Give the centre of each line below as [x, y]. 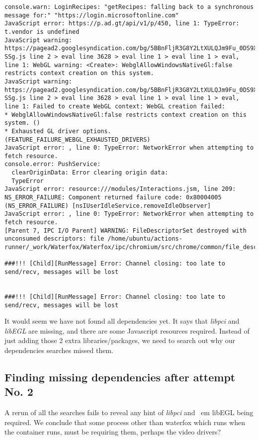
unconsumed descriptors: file [54, 239]
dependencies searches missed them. [59, 350]
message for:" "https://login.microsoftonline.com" [92, 15]
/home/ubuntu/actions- [145, 239]
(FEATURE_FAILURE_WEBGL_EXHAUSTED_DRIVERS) [78, 139]
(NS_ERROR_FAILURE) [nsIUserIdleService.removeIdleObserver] [108, 206]
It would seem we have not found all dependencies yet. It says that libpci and [122, 321]
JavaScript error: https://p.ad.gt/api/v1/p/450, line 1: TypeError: [122, 24]
